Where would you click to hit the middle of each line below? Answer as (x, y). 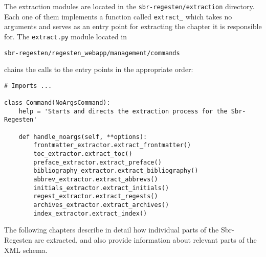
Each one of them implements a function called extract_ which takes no (118, 16)
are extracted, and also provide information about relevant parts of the (146, 239)
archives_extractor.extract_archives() (101, 205)
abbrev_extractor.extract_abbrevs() (96, 180)
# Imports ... (28, 86)
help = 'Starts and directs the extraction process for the (123, 111)
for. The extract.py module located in (66, 36)
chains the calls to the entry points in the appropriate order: (99, 69)
